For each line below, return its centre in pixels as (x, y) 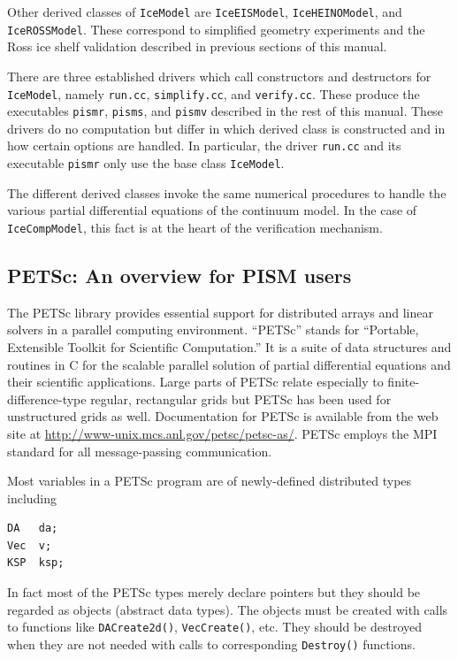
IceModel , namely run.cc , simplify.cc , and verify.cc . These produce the (214, 93)
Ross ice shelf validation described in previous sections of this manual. (197, 46)
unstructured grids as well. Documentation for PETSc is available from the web (223, 416)
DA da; (33, 529)
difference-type (47, 398)
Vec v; (30, 545)
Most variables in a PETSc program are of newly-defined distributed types (210, 481)
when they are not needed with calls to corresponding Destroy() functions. (211, 644)
